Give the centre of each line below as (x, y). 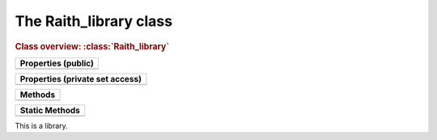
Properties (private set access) (81, 78)
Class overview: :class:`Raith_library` (92, 46)
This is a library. (41, 125)
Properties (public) (57, 63)
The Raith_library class (94, 21)
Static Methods (50, 110)
